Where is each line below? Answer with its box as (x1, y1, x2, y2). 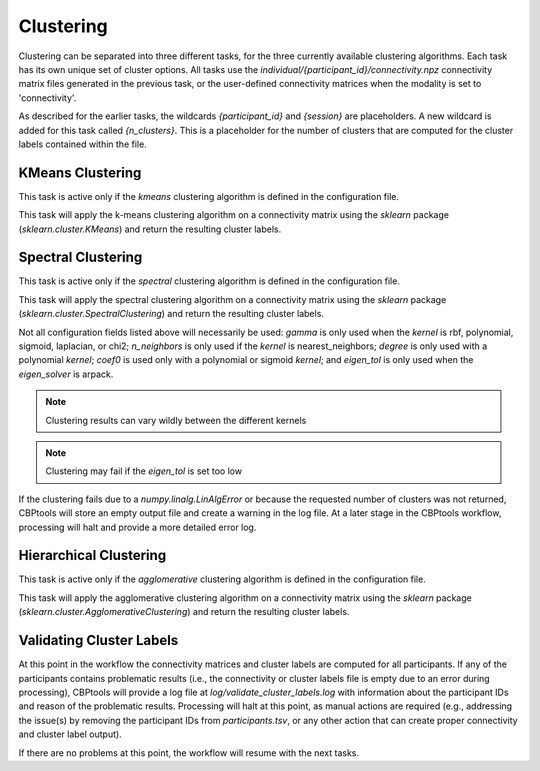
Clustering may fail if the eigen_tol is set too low (45, 465, 243, 477)
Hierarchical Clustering (18, 547, 167, 564)
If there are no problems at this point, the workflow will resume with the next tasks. (18, 746, 360, 759)
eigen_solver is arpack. (18, 368, 114, 380)
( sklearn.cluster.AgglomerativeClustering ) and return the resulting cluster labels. (18, 606, 350, 618)
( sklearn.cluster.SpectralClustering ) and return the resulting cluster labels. (18, 308, 325, 320)
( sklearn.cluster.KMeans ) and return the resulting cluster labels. (18, 223, 282, 235)
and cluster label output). (18, 728, 122, 740)
